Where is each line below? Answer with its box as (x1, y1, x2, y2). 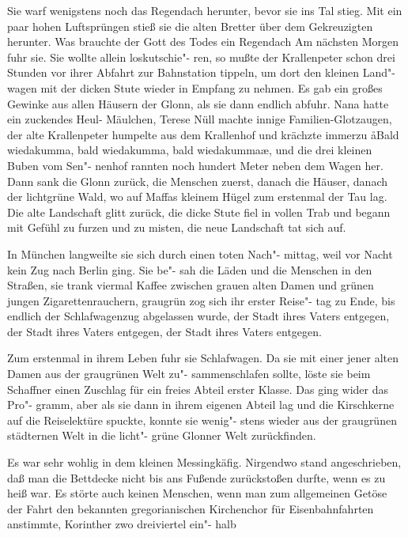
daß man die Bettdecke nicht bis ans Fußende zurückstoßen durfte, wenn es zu (7, 469, 386, 486)
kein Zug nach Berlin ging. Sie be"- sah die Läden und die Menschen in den (7, 261, 372, 278)
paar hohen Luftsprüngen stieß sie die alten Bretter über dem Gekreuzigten (7, 17, 373, 34)
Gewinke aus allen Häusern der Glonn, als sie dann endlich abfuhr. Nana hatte (7, 95, 389, 112)
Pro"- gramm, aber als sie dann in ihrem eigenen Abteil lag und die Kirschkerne (7, 396, 395, 413)
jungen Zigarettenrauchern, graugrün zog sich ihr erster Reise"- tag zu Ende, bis (7, 292, 395, 308)
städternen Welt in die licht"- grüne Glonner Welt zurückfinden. (7, 427, 316, 444)
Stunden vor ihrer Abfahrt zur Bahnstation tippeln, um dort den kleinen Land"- (7, 64, 395, 81)
